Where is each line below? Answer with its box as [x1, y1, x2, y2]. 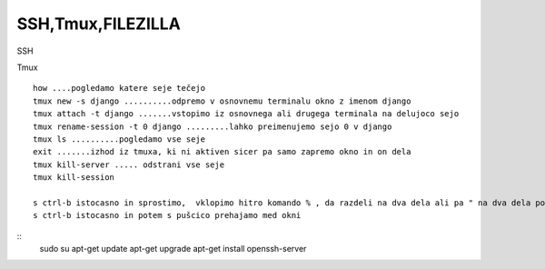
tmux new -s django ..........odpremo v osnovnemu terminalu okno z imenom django [33, 95, 411, 106]
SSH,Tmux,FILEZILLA [16, 14, 181, 34]
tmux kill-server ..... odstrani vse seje [33, 159, 225, 170]
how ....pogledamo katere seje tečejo [33, 83, 206, 94]
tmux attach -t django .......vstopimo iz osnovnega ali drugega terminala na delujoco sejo [33, 109, 460, 119]
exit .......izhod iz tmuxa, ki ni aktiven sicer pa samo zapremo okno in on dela [33, 146, 411, 157]
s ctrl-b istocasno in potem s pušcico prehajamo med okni [33, 210, 302, 221]
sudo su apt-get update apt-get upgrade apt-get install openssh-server [39, 244, 307, 254]
